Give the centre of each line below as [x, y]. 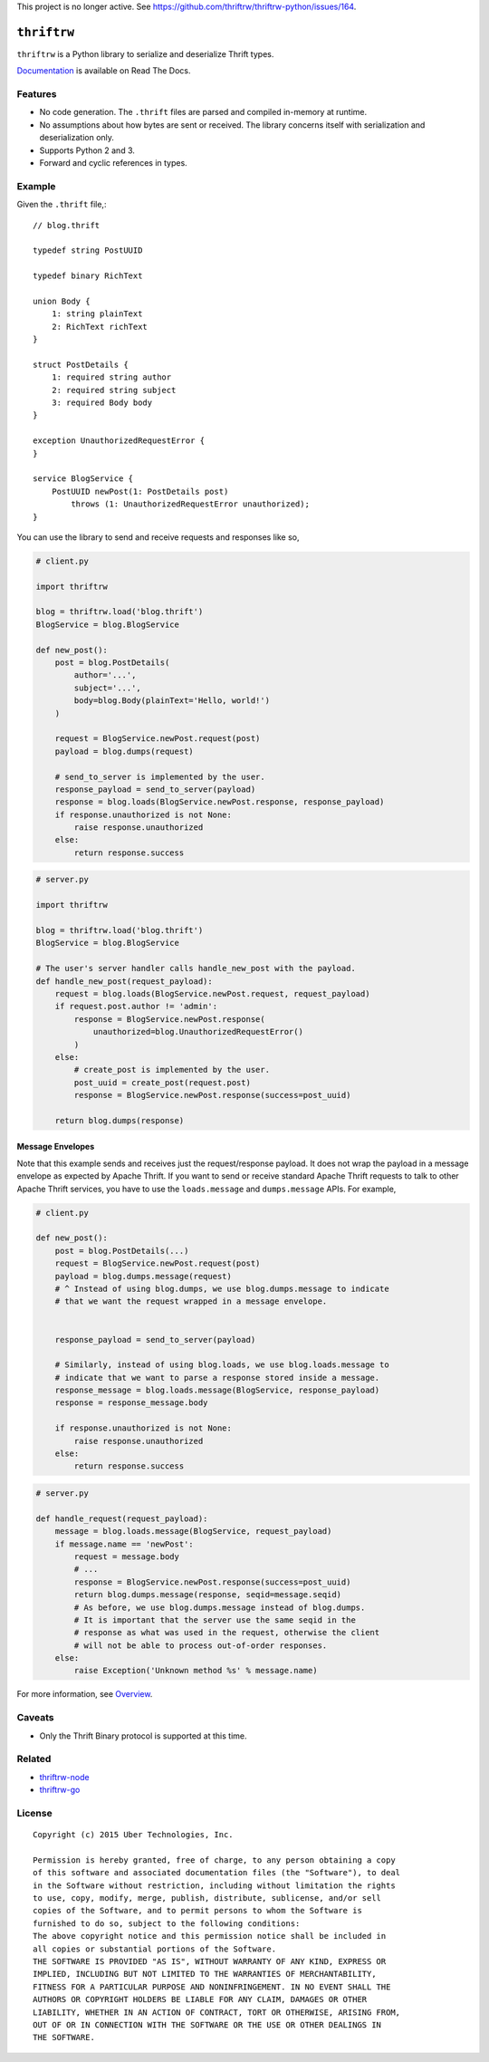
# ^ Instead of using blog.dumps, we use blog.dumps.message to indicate [222, 1288]
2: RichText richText [100, 327]
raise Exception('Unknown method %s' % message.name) [196, 1671]
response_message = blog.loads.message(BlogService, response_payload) [217, 1390]
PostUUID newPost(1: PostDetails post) [140, 491]
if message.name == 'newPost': [124, 1544]
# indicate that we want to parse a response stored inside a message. [217, 1378]
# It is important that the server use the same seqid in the [215, 1620]
